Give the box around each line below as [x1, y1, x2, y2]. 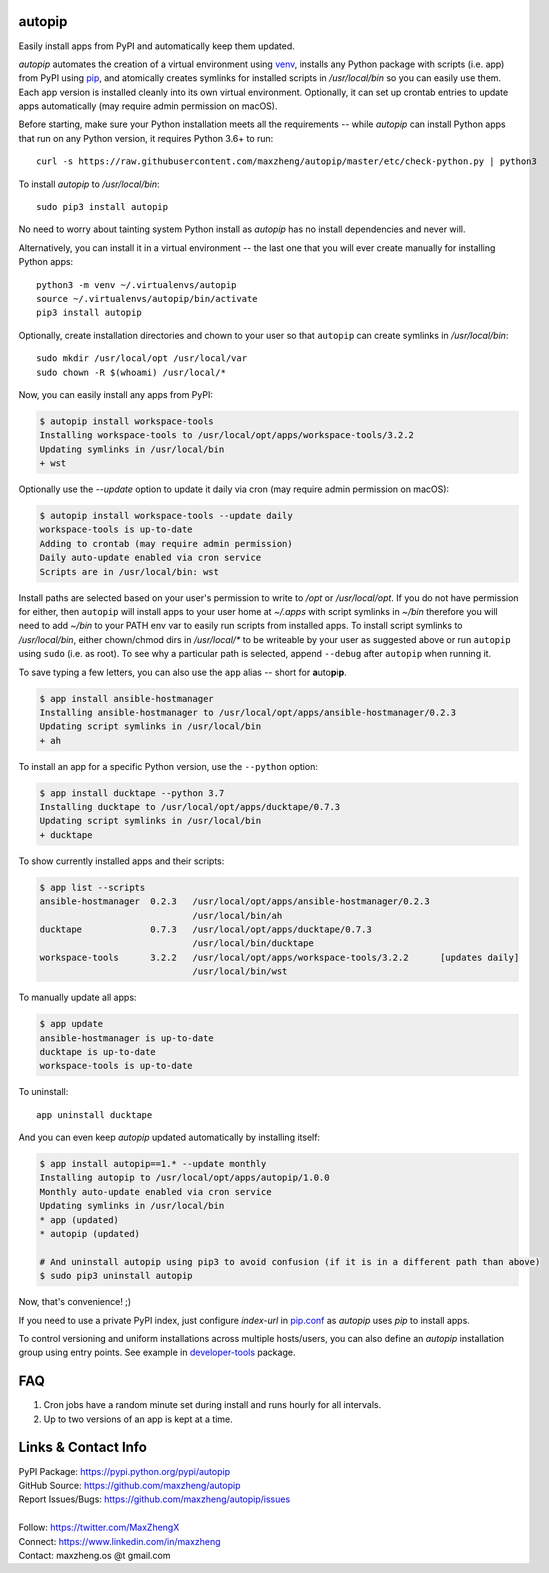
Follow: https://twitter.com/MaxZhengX [18, 1521, 180, 1534]
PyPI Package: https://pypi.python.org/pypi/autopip [18, 1465, 230, 1477]
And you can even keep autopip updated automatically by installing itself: [18, 1131, 320, 1144]
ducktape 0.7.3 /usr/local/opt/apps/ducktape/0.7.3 [39, 924, 372, 935]
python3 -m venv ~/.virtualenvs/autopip [36, 279, 237, 290]
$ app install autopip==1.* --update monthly [39, 1158, 267, 1170]
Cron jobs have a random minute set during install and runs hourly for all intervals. [43, 1399, 382, 1411]
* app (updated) [39, 1214, 120, 1225]
